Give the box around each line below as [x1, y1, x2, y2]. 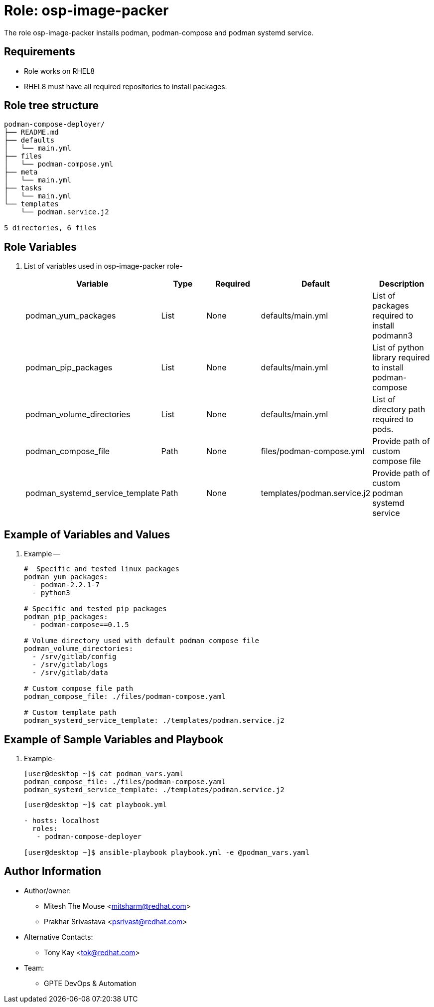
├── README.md [4, 128, 59, 137]
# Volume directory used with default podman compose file [24, 637, 260, 645]
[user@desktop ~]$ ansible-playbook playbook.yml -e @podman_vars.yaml [24, 848, 310, 856]
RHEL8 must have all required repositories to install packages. [24, 82, 227, 91]
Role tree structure [4, 99, 99, 112]
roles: [32, 824, 58, 833]
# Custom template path [24, 708, 117, 717]
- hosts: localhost [24, 816, 100, 825]
